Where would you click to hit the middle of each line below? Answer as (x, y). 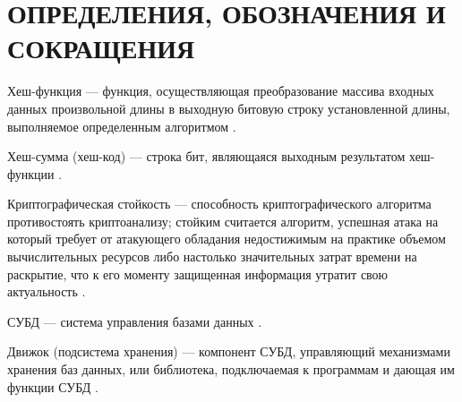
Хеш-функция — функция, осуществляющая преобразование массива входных (221, 91)
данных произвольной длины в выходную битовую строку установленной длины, (229, 108)
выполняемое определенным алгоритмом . (122, 126)
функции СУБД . (53, 386)
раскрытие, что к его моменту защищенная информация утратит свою (198, 274)
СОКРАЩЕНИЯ (101, 48)
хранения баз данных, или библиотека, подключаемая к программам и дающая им (231, 369)
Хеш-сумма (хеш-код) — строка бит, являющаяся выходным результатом (206, 156)
